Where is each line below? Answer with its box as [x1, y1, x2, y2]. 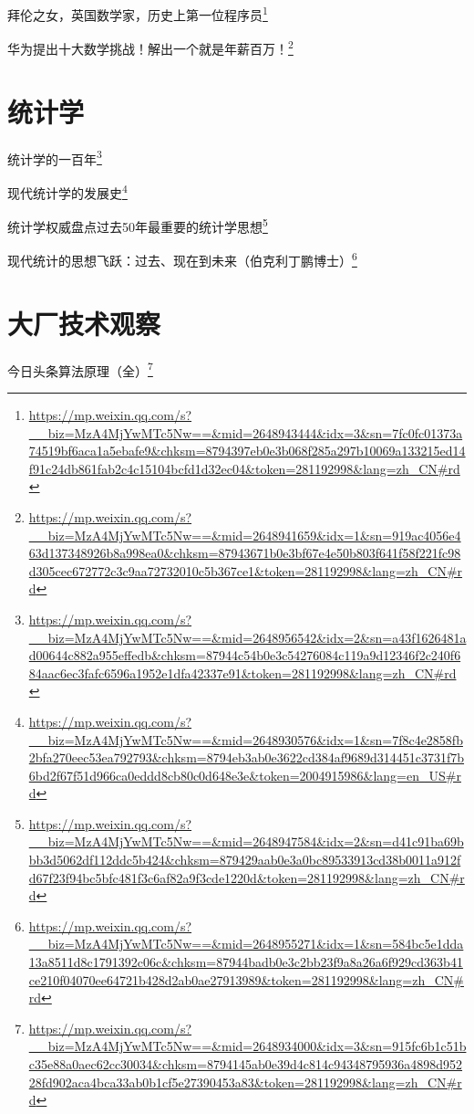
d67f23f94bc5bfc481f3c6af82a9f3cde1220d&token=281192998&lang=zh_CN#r [28, 867, 465, 887]
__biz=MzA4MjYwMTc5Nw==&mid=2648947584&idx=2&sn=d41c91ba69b [28, 832, 464, 851]
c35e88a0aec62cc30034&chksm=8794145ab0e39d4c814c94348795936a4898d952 [28, 1055, 463, 1073]
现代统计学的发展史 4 [7, 180, 128, 202]
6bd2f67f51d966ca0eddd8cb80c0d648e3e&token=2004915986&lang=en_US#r [28, 765, 461, 784]
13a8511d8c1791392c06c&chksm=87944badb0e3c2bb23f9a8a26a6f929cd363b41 [28, 952, 463, 972]
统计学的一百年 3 [7, 146, 102, 168]
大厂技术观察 [7, 304, 161, 342]
